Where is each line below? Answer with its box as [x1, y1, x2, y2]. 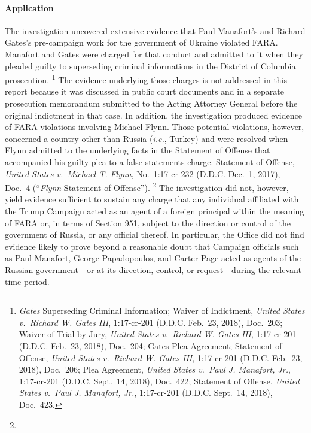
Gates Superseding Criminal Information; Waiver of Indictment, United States [19, 304, 305, 317]
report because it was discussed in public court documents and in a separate [5, 85, 284, 98]
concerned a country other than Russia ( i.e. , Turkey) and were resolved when [5, 132, 288, 144]
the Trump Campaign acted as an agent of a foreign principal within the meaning [5, 205, 304, 217]
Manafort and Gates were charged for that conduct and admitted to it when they [5, 47, 303, 60]
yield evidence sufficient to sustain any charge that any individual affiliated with [5, 193, 299, 205]
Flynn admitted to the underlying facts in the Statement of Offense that [5, 144, 270, 156]
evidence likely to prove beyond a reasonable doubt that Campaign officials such [5, 240, 299, 252]
